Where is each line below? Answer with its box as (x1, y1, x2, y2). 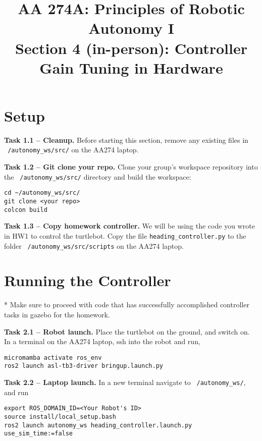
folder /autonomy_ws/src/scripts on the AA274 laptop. (4, 240, 184, 251)
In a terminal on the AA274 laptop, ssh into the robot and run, (4, 336, 200, 347)
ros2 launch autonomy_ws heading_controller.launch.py (4, 421, 192, 429)
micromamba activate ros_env (4, 354, 102, 361)
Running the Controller (4, 270, 171, 291)
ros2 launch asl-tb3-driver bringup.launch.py (4, 362, 163, 370)
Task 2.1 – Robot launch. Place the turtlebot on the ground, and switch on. (4, 326, 250, 337)
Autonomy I (88, 18, 174, 38)
